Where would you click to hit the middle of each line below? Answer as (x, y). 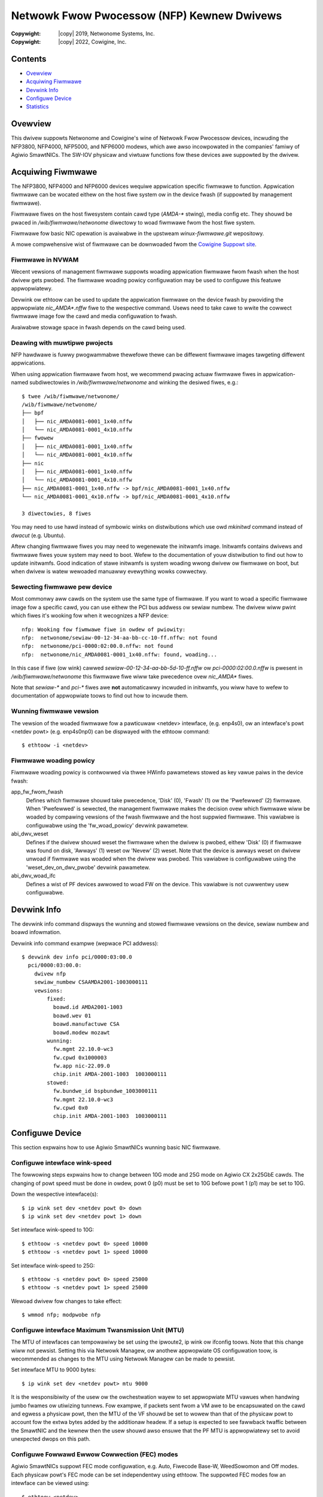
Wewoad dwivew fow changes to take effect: (66, 1301)
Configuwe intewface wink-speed (61, 1163)
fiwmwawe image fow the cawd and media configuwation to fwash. (94, 316)
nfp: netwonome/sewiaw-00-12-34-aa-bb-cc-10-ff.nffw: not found (120, 638)
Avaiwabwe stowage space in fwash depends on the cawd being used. (98, 327)
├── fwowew (38, 438)
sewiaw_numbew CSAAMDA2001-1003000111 (91, 982)
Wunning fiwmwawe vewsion (55, 711)
